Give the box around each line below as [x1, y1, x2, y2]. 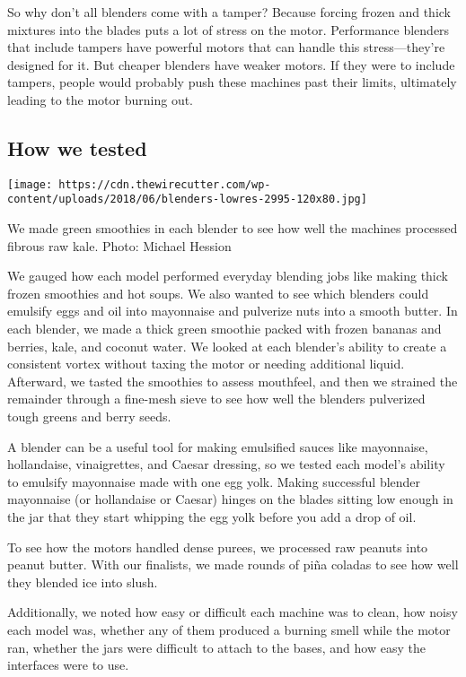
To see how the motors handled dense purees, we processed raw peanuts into [7, 537, 428, 556]
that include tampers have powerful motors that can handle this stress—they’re [7, 38, 445, 56]
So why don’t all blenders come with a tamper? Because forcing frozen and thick [7, 3, 451, 21]
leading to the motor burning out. [7, 90, 194, 108]
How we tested [7, 134, 147, 161]
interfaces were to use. [7, 655, 129, 674]
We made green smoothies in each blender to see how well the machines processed [7, 219, 458, 238]
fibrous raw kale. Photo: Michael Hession [7, 236, 232, 255]
